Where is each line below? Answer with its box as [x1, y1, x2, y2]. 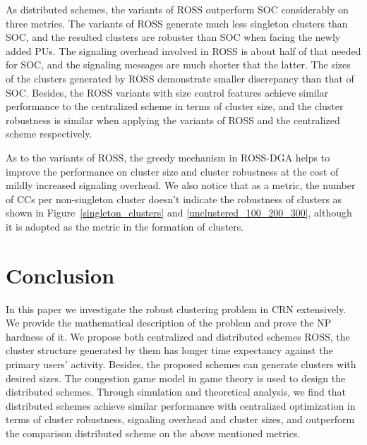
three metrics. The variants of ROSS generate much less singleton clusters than [6, 16, 348, 30]
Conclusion [6, 260, 115, 289]
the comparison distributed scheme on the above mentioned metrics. [6, 425, 301, 440]
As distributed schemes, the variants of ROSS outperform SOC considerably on [6, 2, 349, 16]
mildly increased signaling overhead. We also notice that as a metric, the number [6, 178, 356, 193]
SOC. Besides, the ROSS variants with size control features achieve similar [6, 85, 329, 99]
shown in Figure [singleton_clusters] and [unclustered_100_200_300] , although [6, 205, 352, 220]
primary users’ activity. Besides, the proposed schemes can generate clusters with [6, 357, 356, 371]
